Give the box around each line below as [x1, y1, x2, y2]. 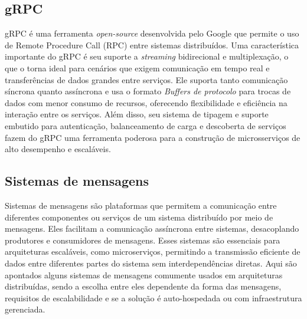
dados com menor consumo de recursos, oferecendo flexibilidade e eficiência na [5, 96, 288, 108]
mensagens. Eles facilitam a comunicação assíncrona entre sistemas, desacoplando [5, 222, 299, 235]
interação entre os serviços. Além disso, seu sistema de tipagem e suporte [5, 108, 269, 120]
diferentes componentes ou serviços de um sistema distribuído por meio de [5, 211, 273, 223]
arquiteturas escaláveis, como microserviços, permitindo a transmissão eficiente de [5, 245, 301, 258]
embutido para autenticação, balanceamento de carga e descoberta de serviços [5, 119, 286, 131]
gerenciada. [5, 303, 45, 315]
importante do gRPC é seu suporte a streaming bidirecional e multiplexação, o [5, 50, 289, 63]
